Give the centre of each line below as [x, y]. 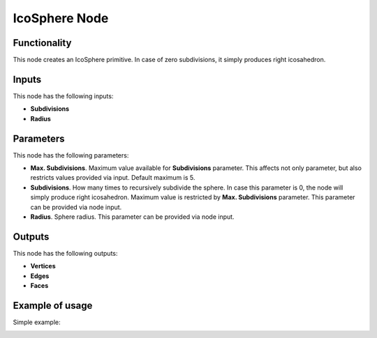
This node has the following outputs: [65, 253]
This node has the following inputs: [63, 96]
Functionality [42, 43]
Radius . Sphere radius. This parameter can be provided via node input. [132, 217]
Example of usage [53, 306]
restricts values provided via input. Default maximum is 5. [113, 178]
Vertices [43, 266]
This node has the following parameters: [71, 155]
